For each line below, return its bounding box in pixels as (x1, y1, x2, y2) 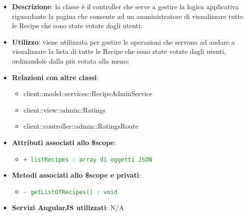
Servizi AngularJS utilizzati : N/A (12, 202, 124, 213)
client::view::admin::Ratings (23, 104, 106, 115)
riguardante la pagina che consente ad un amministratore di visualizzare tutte (12, 11, 244, 21)
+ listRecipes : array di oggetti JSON (23, 156, 152, 163)
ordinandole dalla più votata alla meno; (12, 55, 129, 66)
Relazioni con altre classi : (12, 72, 99, 82)
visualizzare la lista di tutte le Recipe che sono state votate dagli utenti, (12, 46, 226, 56)
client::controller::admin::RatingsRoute (23, 121, 138, 131)
